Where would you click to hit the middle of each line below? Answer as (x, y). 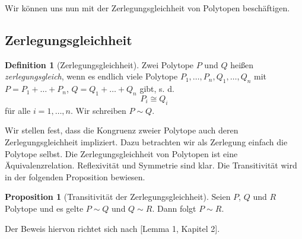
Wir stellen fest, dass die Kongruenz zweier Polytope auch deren (122, 130)
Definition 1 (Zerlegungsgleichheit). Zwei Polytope (99, 64)
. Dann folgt (174, 208)
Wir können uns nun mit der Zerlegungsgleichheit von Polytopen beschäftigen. (147, 8)
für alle (18, 110)
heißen (242, 64)
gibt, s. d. (157, 89)
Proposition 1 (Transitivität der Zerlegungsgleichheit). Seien (118, 197)
